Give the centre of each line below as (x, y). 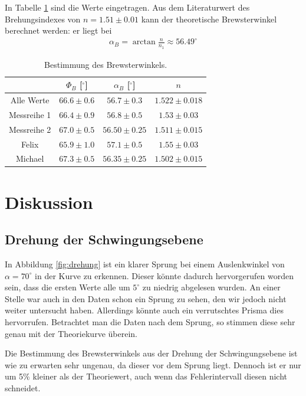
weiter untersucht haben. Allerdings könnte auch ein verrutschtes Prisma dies (144, 310)
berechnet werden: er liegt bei (58, 30)
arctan (144, 42)
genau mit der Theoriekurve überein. (71, 333)
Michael (30, 158)
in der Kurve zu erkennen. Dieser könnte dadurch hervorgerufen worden (164, 275)
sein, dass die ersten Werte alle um (68, 287)
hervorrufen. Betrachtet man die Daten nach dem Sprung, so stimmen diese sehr (150, 322)
